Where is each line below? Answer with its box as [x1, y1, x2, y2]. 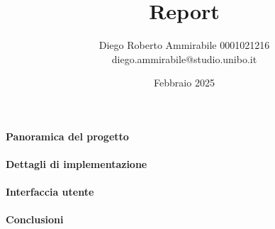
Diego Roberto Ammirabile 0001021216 [99, 38, 270, 52]
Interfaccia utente [6, 184, 94, 199]
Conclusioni [6, 212, 64, 227]
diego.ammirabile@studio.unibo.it [111, 51, 257, 66]
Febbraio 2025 [154, 75, 215, 90]
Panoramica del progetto [6, 128, 129, 143]
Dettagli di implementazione [6, 157, 147, 172]
